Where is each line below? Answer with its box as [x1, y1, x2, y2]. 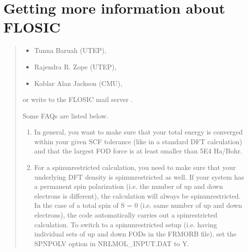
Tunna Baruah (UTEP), [34, 45, 106, 55]
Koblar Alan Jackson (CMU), [34, 78, 123, 88]
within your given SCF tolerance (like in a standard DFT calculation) [34, 136, 243, 146]
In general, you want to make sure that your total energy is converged [34, 127, 243, 137]
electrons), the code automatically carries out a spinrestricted [34, 210, 217, 220]
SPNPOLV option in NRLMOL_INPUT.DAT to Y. [34, 238, 190, 248]
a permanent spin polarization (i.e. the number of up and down [34, 181, 223, 191]
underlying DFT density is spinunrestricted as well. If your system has [34, 171, 244, 182]
